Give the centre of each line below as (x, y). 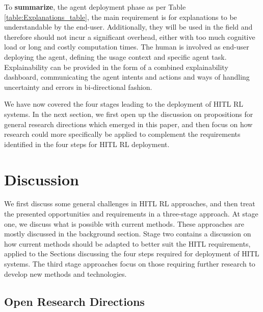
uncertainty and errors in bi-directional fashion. (78, 87)
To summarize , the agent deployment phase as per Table (95, 7)
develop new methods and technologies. (65, 273)
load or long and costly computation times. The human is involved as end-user (127, 47)
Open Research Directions (74, 301)
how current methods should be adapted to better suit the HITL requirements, (127, 243)
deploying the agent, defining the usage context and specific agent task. (115, 56)
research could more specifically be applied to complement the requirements (122, 134)
